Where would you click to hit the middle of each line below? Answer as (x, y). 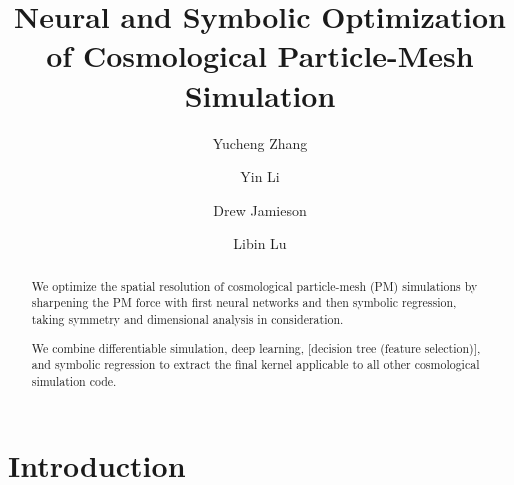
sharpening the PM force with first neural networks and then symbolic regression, (244, 302)
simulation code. (74, 380)
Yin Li (260, 176)
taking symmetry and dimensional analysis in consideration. (187, 318)
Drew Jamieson (260, 209)
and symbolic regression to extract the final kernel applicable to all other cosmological (255, 364)
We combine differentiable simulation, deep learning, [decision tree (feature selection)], (256, 347)
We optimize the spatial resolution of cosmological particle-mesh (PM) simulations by (254, 285)
